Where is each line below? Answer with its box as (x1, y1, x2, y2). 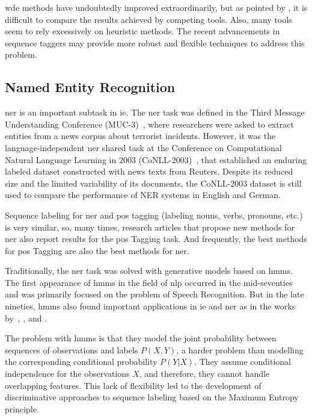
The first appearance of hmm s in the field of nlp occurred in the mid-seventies (5, 276, 293, 288)
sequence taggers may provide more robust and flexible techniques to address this (5, 36, 305, 49)
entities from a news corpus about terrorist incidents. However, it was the (5, 129, 276, 142)
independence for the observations (5, 367, 130, 380)
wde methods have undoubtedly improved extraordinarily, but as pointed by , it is (5, 1, 308, 13)
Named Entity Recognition (5, 78, 176, 96)
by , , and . (5, 311, 47, 324)
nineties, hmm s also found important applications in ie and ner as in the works (5, 300, 296, 312)
